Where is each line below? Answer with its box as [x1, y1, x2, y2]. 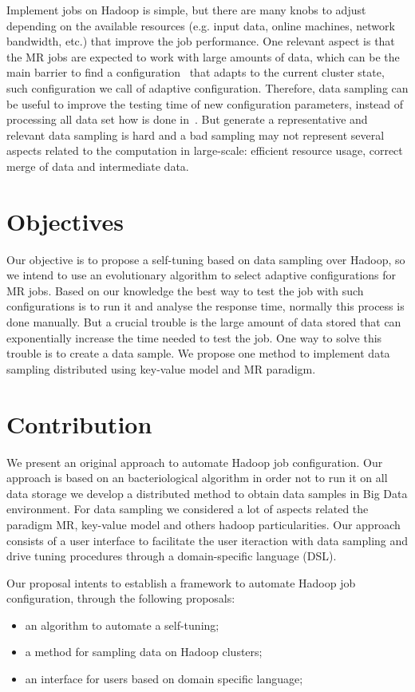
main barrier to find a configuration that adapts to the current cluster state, [6, 64, 385, 81]
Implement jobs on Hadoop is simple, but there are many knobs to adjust [6, 2, 366, 18]
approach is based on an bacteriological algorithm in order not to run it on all [6, 469, 388, 486]
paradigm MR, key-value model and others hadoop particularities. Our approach [6, 516, 401, 532]
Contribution [6, 407, 152, 440]
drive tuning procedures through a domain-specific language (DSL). [6, 548, 337, 564]
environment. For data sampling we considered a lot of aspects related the [6, 500, 369, 517]
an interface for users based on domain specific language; [25, 670, 303, 687]
